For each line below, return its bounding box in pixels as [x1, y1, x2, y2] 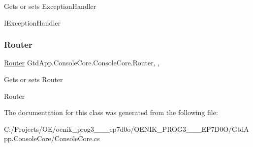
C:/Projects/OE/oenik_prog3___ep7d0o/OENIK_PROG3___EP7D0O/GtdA [4, 123, 249, 134]
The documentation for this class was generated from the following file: [4, 107, 218, 118]
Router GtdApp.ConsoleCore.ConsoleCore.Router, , [4, 58, 160, 68]
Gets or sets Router [4, 74, 63, 84]
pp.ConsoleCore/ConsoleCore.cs [4, 133, 100, 144]
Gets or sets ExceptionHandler [4, 1, 96, 11]
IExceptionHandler [4, 17, 61, 28]
